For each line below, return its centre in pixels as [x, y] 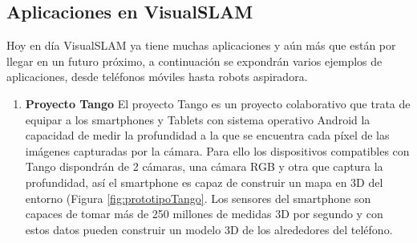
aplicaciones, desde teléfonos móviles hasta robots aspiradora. [157, 77]
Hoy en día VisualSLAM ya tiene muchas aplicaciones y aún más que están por [201, 45]
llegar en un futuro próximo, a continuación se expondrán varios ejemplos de [194, 61]
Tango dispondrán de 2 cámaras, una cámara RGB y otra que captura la [204, 166]
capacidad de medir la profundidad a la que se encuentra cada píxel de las [207, 135]
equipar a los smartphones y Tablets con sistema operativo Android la [198, 119]
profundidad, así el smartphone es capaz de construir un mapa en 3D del [204, 182]
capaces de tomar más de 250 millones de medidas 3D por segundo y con [204, 214]
